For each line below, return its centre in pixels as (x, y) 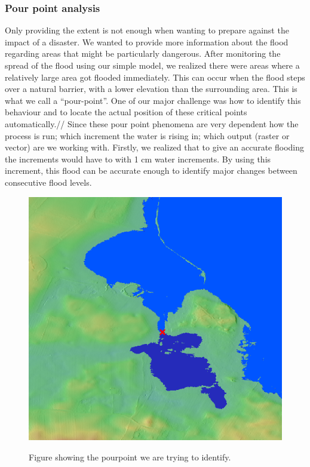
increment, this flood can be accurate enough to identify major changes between (151, 170)
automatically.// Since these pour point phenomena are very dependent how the (152, 123)
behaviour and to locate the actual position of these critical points (126, 112)
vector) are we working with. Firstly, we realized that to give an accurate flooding (154, 147)
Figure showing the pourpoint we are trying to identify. (130, 457)
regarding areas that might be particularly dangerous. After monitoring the (143, 53)
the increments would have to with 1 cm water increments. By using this (138, 159)
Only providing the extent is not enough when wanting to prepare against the (147, 30)
